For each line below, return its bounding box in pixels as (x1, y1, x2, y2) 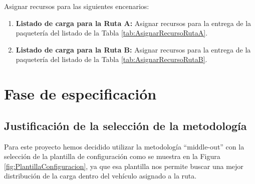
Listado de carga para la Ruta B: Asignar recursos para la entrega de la (16, 44, 251, 54)
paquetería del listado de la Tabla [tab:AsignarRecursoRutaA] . (16, 27, 208, 38)
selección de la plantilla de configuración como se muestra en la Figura (4, 151, 220, 161)
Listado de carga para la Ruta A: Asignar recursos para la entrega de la (16, 17, 251, 28)
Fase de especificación (4, 83, 157, 104)
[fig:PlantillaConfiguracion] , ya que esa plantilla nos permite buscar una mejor (4, 160, 243, 171)
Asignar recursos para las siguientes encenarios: (4, 1, 149, 11)
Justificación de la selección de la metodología (4, 117, 247, 133)
